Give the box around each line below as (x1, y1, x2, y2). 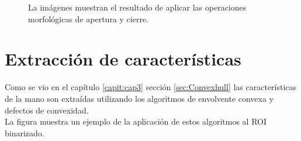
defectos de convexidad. (5, 104, 89, 116)
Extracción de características (5, 47, 241, 71)
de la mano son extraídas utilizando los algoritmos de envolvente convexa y (5, 92, 274, 104)
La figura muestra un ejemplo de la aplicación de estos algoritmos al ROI (5, 115, 267, 128)
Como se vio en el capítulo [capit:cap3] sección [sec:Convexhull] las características (5, 81, 297, 93)
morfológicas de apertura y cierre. (28, 12, 148, 25)
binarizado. (5, 126, 44, 139)
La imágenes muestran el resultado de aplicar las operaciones (28, 1, 247, 13)
